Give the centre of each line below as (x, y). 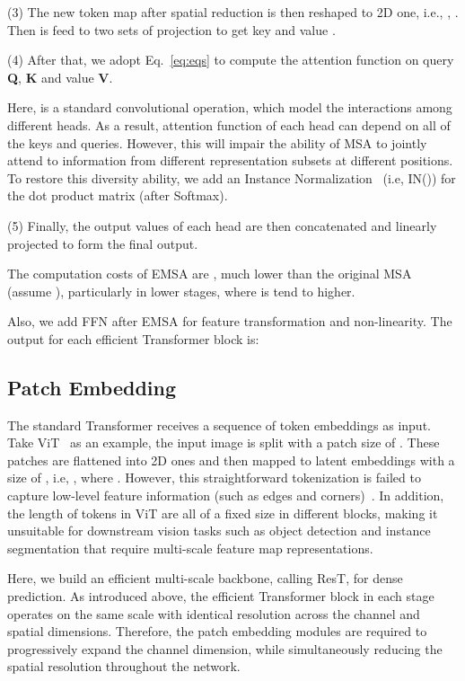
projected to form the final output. (103, 243)
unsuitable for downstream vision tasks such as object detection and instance (219, 531)
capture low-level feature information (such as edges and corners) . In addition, (226, 495)
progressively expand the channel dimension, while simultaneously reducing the (225, 648)
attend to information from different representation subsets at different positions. (230, 160)
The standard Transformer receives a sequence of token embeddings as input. (219, 425)
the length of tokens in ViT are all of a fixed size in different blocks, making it (223, 513)
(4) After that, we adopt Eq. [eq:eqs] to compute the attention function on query (231, 60)
